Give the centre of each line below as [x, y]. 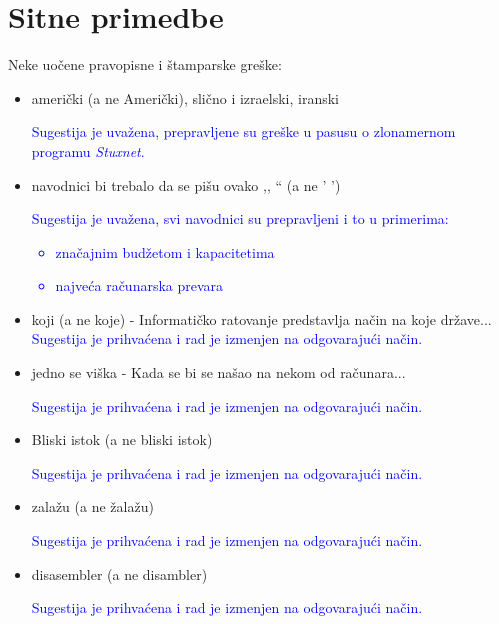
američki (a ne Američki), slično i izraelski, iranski [185, 97]
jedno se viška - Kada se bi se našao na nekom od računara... [218, 372]
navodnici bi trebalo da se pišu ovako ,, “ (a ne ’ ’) [186, 184]
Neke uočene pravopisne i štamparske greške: [145, 64]
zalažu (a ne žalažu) [92, 506]
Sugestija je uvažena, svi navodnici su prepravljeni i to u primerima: [240, 218]
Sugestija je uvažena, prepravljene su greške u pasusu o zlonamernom [243, 131]
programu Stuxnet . [88, 150]
